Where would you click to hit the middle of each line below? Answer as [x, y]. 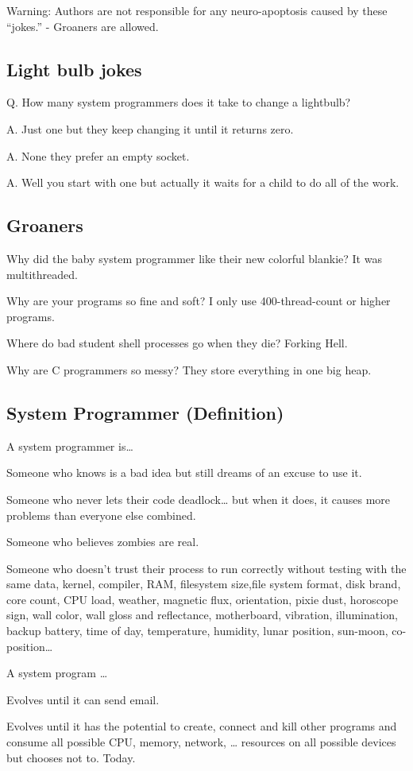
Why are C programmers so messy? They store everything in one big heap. [189, 369]
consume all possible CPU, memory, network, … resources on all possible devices [201, 742]
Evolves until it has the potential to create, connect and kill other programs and [202, 726]
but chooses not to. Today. [71, 757]
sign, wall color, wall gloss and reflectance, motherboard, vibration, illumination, [202, 615]
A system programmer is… [70, 446]
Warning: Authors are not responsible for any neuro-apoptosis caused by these [197, 10]
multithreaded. [42, 274]
